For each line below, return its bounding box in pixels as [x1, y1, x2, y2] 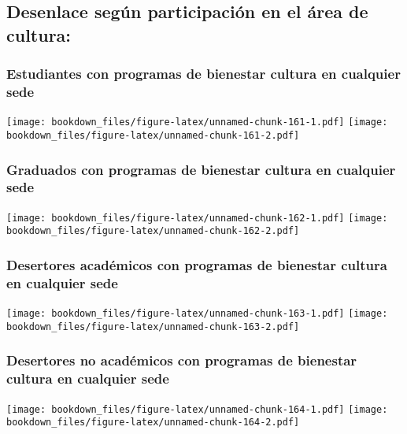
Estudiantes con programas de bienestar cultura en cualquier [6, 64, 401, 83]
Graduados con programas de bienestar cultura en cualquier [6, 159, 396, 179]
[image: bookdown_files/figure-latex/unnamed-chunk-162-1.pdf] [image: [6, 212, 388, 224]
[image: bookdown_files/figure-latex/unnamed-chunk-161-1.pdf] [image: [6, 117, 388, 128]
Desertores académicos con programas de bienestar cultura [6, 255, 387, 274]
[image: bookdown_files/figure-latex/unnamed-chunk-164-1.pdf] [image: [6, 403, 388, 415]
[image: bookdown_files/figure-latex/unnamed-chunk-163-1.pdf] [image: [6, 308, 388, 320]
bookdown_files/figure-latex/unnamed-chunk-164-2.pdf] [6, 417, 300, 428]
